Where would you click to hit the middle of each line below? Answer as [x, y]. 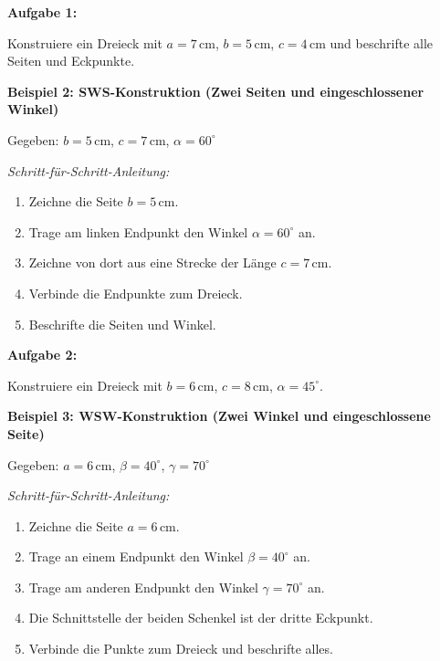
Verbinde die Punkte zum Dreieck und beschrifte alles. [181, 649]
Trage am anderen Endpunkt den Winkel [143, 587]
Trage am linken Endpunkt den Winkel [138, 231]
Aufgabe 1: [42, 12]
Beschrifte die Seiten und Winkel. [122, 324]
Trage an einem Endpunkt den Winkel [136, 556]
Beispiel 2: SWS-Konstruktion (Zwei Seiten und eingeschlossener [216, 91]
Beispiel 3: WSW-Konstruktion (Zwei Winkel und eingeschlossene [219, 416]
